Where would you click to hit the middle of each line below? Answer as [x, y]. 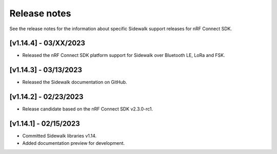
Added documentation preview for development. [74, 143]
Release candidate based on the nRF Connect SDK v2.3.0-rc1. [88, 109]
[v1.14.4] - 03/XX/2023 [47, 43]
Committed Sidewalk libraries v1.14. [60, 136]
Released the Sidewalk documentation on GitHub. [75, 82]
